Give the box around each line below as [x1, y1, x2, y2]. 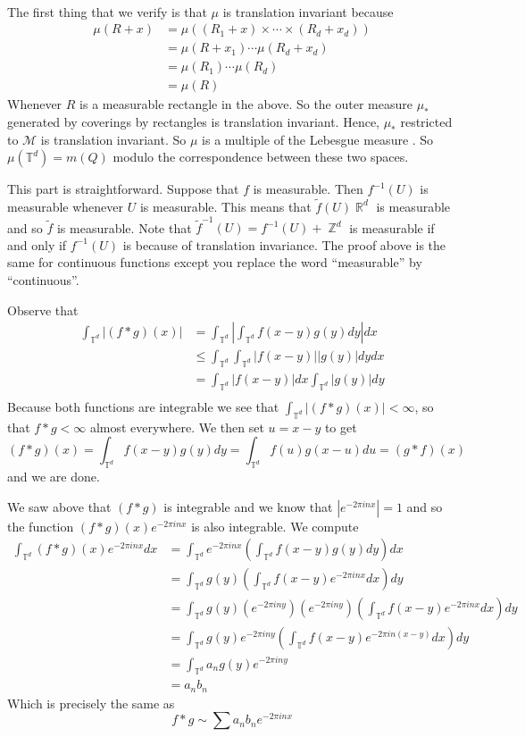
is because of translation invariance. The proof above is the [122, 235, 446, 254]
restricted [400, 112, 453, 130]
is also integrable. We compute [191, 516, 359, 535]
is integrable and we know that [163, 497, 333, 515]
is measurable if [349, 218, 435, 237]
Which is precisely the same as [7, 693, 175, 712]
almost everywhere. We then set [89, 417, 264, 436]
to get [324, 417, 357, 436]
